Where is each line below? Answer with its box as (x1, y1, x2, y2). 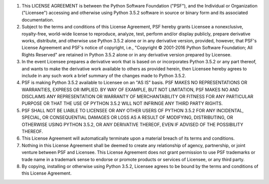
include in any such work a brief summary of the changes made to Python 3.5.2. (21, 72, 186, 78)
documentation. (21, 16, 54, 22)
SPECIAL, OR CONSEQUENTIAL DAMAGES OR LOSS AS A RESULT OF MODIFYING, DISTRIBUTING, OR (21, 115, 234, 121)
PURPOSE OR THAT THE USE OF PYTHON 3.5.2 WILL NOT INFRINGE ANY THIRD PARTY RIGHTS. (21, 100, 223, 107)
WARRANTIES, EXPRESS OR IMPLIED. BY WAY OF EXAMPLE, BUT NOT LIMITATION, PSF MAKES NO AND (21, 86, 239, 92)
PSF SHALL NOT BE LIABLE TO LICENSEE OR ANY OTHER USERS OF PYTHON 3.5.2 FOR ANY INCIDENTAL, (21, 107, 244, 113)
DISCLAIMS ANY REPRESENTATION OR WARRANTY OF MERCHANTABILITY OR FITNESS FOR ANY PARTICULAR (21, 94, 254, 100)
